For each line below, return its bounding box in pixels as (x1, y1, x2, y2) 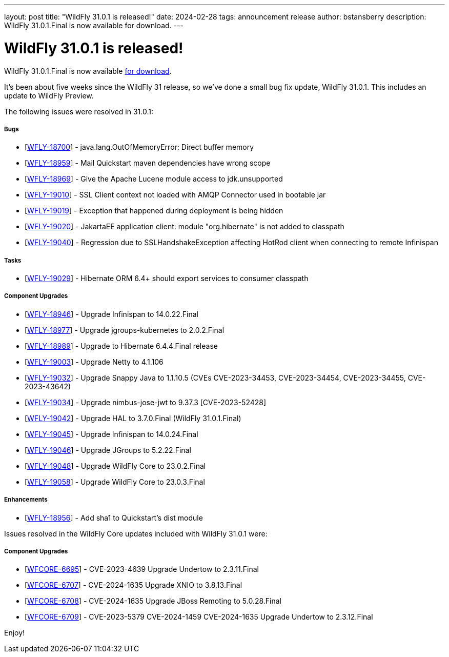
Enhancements (4, 496, 48, 504)
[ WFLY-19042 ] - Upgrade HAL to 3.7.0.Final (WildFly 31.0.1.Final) (25, 413, 241, 423)
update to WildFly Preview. (4, 91, 94, 100)
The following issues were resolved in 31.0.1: (4, 107, 153, 116)
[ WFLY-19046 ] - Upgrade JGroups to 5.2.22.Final (25, 445, 191, 454)
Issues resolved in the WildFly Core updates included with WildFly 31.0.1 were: (4, 529, 268, 538)
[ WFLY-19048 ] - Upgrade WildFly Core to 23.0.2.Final (25, 461, 206, 470)
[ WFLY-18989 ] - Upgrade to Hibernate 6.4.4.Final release (25, 341, 218, 350)
